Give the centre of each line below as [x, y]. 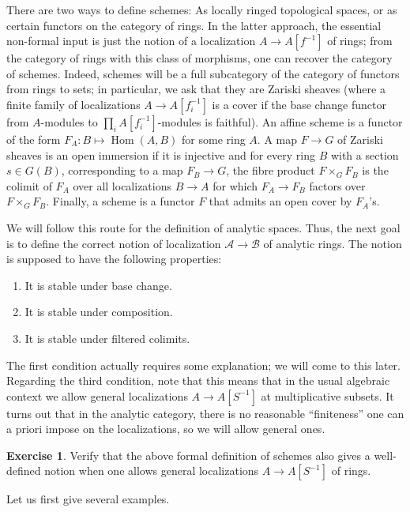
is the [375, 170]
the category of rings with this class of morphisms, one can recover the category [199, 58]
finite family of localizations [73, 104]
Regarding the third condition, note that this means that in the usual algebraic [198, 380]
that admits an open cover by [280, 201]
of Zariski [360, 139]
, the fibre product [271, 170]
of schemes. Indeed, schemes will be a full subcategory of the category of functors [203, 73]
